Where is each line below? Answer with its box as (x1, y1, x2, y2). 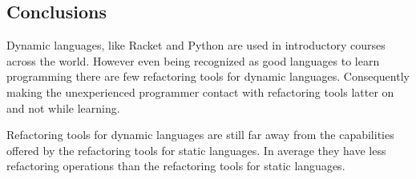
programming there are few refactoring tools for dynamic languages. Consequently (6, 68, 410, 85)
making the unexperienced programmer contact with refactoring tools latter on (6, 83, 394, 100)
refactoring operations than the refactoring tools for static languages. (6, 157, 345, 174)
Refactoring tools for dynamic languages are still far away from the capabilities (6, 126, 394, 143)
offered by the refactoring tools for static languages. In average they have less (6, 141, 386, 158)
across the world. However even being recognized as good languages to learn (6, 52, 380, 69)
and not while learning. (6, 99, 120, 116)
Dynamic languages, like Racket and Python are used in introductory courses (6, 37, 386, 54)
